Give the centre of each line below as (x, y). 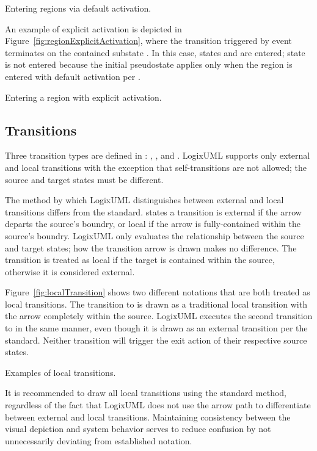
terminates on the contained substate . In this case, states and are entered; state (155, 52)
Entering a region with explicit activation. (83, 97)
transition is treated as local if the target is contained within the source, (140, 260)
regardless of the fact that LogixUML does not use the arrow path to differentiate (158, 405)
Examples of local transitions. (60, 372)
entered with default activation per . (73, 76)
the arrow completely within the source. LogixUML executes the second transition (159, 316)
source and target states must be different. (84, 179)
